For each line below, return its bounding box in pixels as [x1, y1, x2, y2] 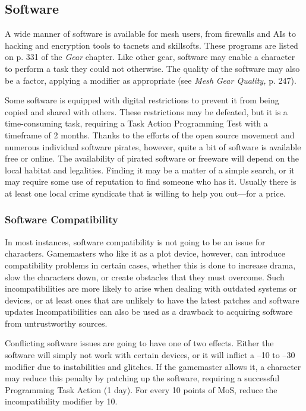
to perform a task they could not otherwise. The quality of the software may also [5, 62, 300, 74]
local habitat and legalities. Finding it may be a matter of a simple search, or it [5, 163, 295, 176]
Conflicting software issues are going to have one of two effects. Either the [5, 337, 274, 349]
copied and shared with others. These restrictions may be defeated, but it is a [5, 105, 288, 118]
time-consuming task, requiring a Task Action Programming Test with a [5, 117, 268, 129]
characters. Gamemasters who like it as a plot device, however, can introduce [5, 247, 285, 260]
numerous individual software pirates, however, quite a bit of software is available [5, 140, 301, 153]
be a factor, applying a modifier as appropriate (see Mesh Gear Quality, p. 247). [5, 74, 296, 86]
